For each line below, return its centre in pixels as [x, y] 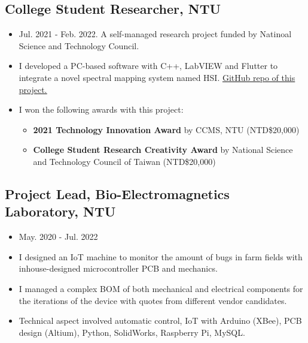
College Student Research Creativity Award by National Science [163, 150]
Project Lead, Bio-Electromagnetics [117, 193]
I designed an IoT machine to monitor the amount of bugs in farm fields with [161, 256]
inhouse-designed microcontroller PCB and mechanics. [118, 268]
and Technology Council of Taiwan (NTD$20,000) [124, 161]
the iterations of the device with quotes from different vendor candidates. [153, 300]
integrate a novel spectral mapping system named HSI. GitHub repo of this [157, 77]
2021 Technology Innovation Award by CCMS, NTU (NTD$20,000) [166, 129]
